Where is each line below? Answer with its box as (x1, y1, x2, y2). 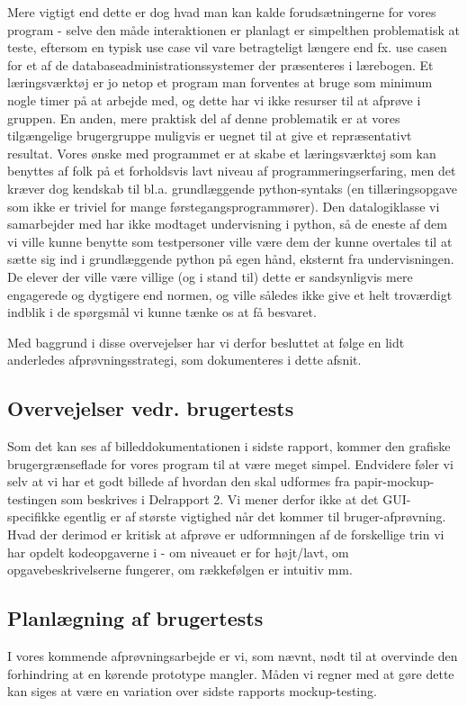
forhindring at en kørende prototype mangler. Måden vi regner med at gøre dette (7, 664, 454, 683)
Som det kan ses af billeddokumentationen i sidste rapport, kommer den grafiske (7, 437, 451, 456)
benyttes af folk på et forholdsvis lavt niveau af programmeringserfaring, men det (7, 161, 456, 180)
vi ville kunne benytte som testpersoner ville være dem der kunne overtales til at (7, 231, 453, 250)
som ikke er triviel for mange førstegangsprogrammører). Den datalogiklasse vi (7, 196, 440, 215)
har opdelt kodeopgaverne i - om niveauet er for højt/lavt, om (7, 542, 349, 561)
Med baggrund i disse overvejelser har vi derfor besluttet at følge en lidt (7, 332, 405, 351)
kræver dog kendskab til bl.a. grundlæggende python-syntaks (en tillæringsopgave (7, 178, 457, 197)
